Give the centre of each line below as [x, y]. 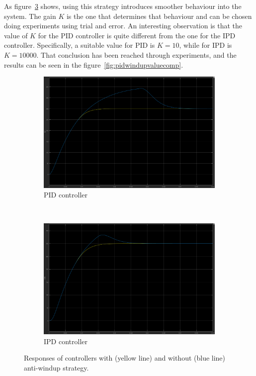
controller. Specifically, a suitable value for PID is [80, 45]
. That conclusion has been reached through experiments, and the [136, 54]
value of [16, 35]
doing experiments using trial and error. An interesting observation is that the [123, 26]
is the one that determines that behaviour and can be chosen [159, 16]
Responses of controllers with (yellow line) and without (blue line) [125, 358]
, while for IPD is [206, 45]
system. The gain [30, 16]
